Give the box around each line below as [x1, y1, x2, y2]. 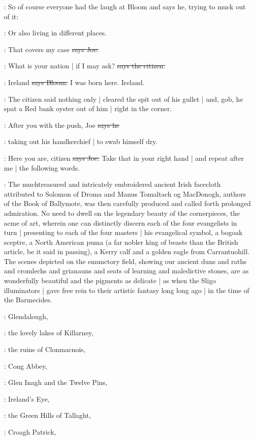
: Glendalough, [4, 311, 48, 321]
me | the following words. [4, 162, 80, 173]
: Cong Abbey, [4, 360, 47, 371]
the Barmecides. [4, 294, 52, 305]
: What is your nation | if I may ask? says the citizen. [4, 60, 165, 71]
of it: [4, 11, 19, 21]
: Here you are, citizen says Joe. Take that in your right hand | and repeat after [4, 152, 244, 163]
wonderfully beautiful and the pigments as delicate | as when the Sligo [4, 275, 216, 286]
